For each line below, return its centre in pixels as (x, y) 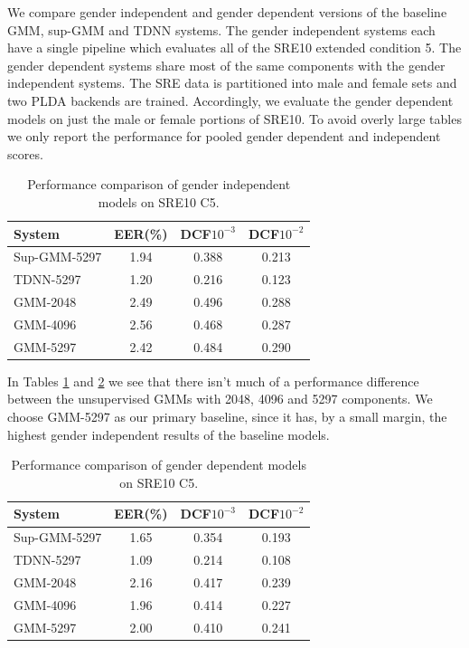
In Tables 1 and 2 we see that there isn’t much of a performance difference (213, 381)
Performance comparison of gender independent (159, 184)
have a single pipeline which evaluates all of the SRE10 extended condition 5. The (234, 48)
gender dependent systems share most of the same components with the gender (226, 65)
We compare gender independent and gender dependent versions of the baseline (227, 12)
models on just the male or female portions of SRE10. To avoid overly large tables (234, 118)
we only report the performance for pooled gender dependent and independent (224, 136)
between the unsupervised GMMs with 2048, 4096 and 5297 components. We (220, 399)
